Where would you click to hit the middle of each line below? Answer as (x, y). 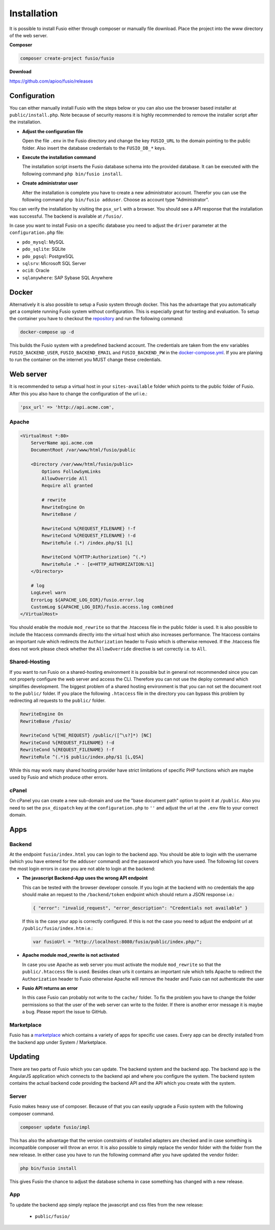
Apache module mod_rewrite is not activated (71, 955)
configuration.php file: (37, 232)
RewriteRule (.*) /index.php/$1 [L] (87, 543)
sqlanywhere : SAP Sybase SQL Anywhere (67, 277)
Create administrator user (50, 183)
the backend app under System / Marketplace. (58, 1042)
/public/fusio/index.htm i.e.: (58, 928)
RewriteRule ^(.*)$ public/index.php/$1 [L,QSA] (82, 757)
